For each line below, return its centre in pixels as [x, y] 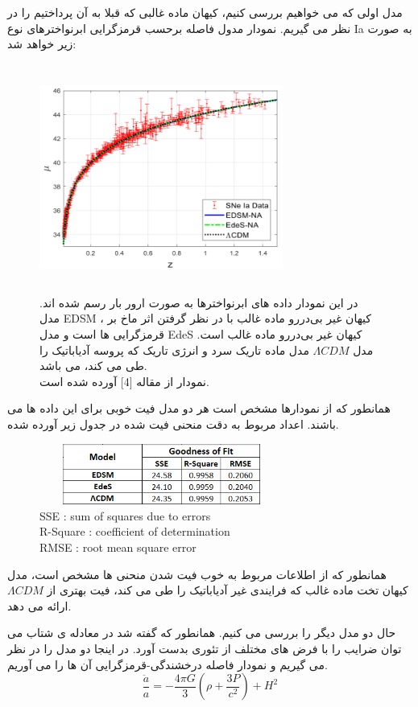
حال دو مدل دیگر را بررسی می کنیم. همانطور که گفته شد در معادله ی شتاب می [202, 633]
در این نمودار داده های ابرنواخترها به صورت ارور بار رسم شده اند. [199, 302]
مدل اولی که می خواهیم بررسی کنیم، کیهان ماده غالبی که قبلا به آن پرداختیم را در [205, 12]
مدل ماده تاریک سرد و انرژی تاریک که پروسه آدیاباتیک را [174, 349]
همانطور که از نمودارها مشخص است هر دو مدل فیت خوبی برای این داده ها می [199, 408]
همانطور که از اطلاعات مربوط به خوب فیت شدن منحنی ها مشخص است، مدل [197, 574]
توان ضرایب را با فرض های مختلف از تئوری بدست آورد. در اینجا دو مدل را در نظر [205, 648]
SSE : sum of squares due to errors [125, 515]
